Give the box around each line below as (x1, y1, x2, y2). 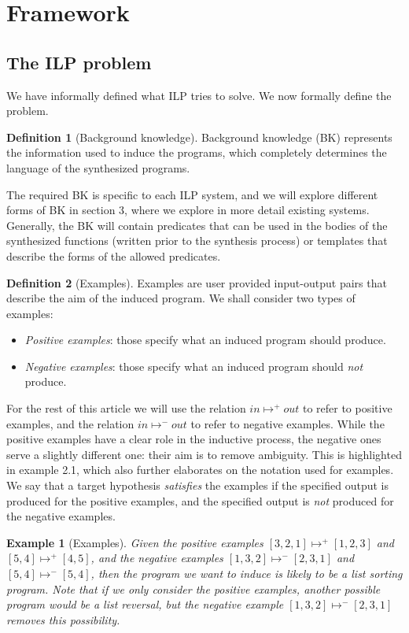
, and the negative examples (90, 550, 223, 566)
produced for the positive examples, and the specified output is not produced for (6, 492, 394, 509)
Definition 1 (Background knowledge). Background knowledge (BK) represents (6, 128, 392, 145)
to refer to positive (302, 400, 392, 416)
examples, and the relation (6, 415, 134, 431)
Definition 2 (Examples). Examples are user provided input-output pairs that (6, 274, 387, 291)
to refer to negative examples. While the (190, 415, 385, 431)
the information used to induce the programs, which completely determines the (6, 144, 387, 161)
